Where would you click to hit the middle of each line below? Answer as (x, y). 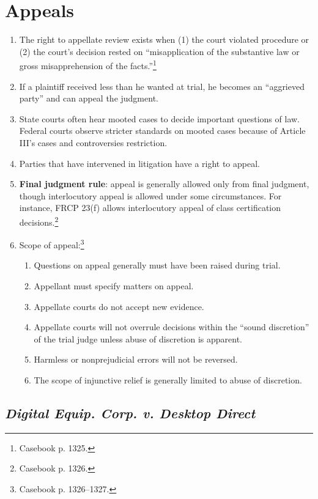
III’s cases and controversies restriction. (93, 142)
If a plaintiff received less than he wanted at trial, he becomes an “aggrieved (162, 86)
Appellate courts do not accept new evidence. (119, 306)
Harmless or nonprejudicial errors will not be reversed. (136, 359)
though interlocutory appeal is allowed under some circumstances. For (150, 195)
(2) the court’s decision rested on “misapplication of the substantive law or (159, 51)
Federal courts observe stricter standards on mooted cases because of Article (162, 131)
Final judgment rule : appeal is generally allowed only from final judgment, (164, 184)
